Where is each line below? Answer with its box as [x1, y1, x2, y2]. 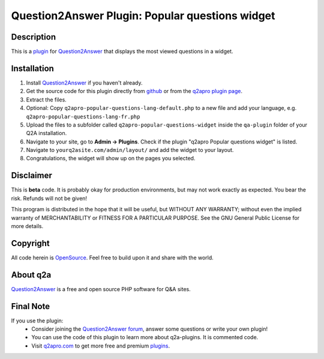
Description [11, 32, 56, 42]
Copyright [11, 238, 50, 249]
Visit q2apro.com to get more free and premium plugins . [31, 342, 170, 349]
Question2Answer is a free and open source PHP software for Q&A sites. [11, 285, 191, 292]
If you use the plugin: [11, 317, 64, 324]
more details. [11, 222, 44, 229]
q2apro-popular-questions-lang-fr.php [26, 113, 140, 120]
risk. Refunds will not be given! [11, 195, 87, 202]
